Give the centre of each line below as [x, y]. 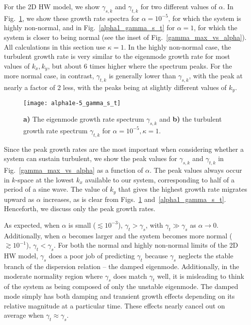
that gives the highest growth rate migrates [183, 189]
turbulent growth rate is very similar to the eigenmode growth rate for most [117, 56]
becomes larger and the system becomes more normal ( [151, 235]
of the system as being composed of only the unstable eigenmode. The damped [121, 286]
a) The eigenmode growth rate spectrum [84, 119]
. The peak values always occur [196, 170]
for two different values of [178, 6]
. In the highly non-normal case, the [177, 46]
